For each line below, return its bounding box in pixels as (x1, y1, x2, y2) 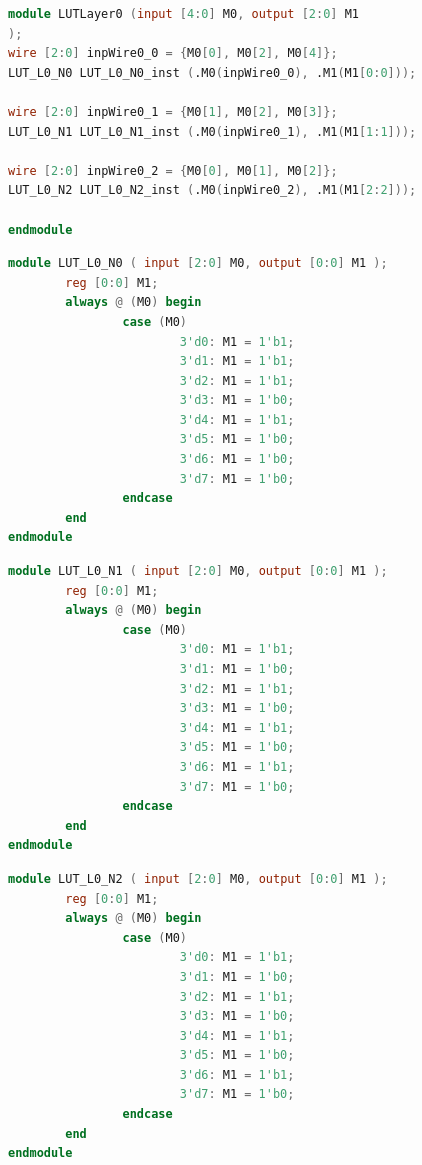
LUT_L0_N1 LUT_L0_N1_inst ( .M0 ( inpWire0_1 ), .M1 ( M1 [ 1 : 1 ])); (8, 124, 417, 139)
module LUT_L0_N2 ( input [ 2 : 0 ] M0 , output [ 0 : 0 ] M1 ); (8, 871, 388, 886)
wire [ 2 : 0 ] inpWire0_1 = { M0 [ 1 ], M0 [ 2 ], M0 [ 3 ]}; (8, 104, 338, 119)
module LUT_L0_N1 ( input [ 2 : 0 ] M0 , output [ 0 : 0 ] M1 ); (8, 564, 388, 579)
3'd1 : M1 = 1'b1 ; (179, 354, 295, 369)
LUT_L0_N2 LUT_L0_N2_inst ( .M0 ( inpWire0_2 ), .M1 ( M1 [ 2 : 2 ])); (8, 183, 417, 198)
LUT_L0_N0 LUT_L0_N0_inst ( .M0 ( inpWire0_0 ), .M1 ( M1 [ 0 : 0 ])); (8, 65, 417, 80)
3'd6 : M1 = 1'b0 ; (179, 452, 295, 467)
